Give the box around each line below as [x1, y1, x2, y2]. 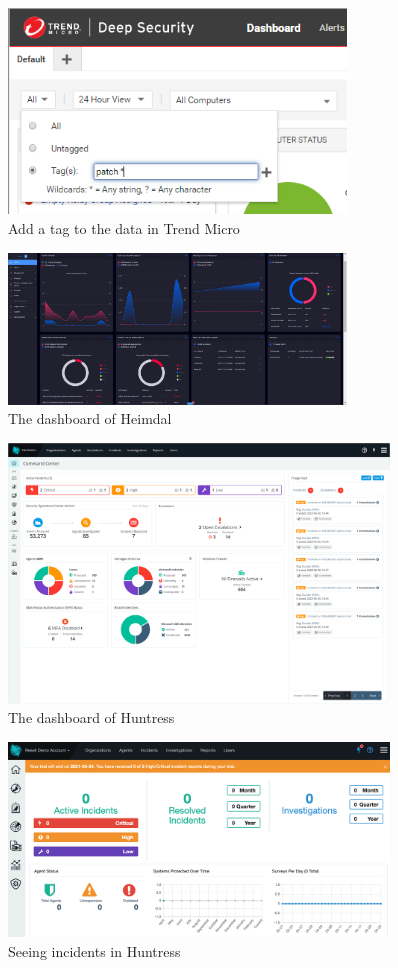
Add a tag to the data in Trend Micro [8, 218, 240, 239]
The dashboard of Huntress [8, 707, 175, 728]
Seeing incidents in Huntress [8, 940, 181, 961]
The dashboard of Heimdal [8, 408, 172, 429]
